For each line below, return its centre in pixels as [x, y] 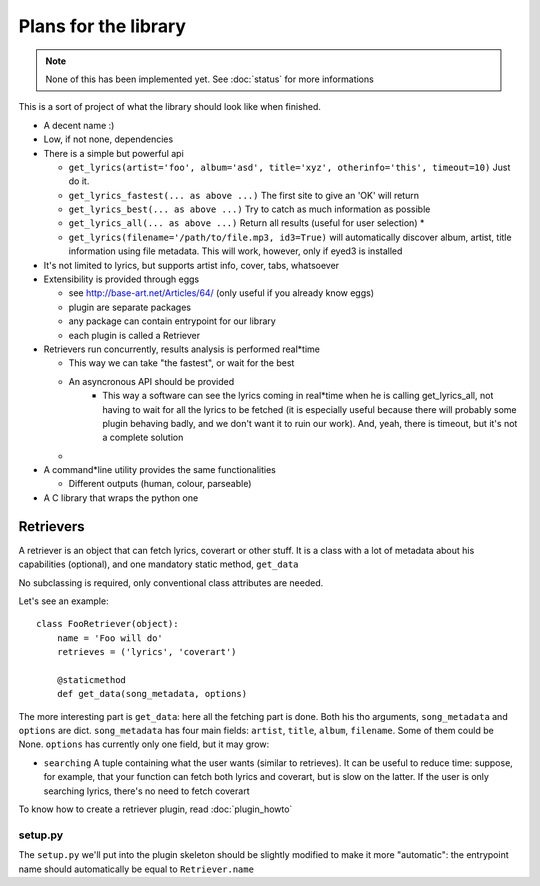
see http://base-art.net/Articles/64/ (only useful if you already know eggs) [221, 293]
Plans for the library [102, 26]
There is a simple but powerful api [113, 153]
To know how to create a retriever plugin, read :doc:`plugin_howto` [155, 809]
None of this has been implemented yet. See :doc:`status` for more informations [209, 79]
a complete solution [143, 437]
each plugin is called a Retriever [134, 335]
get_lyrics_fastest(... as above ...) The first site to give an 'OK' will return [244, 195]
